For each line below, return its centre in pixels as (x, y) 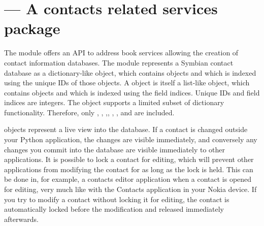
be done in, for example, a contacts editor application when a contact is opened (128, 179)
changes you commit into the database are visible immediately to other (115, 149)
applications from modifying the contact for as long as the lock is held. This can (129, 169)
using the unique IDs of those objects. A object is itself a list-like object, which (127, 83)
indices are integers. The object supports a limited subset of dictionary (114, 102)
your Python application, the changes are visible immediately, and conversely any (131, 139)
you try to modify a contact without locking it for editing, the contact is (117, 199)
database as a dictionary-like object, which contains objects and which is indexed (130, 72)
